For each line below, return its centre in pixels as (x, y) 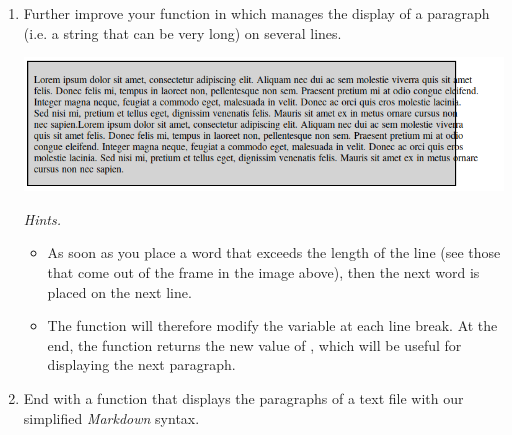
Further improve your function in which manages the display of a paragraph (256, 13)
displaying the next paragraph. (141, 364)
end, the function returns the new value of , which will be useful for (254, 344)
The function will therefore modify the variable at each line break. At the (272, 325)
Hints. (42, 218)
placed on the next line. (119, 291)
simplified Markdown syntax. (111, 417)
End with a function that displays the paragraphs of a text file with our (243, 397)
